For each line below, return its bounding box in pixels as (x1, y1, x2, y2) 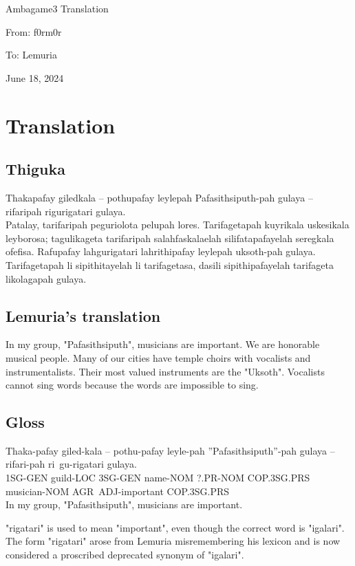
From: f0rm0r (6, 24, 62, 39)
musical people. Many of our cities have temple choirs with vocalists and (6, 350, 311, 364)
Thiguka (6, 158, 65, 179)
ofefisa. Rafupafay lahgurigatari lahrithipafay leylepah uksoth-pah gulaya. (6, 244, 316, 259)
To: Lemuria (6, 47, 57, 62)
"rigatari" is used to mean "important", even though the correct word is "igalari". (6, 520, 345, 534)
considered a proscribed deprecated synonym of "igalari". (6, 547, 244, 562)
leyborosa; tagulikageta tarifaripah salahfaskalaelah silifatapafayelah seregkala (6, 230, 334, 245)
